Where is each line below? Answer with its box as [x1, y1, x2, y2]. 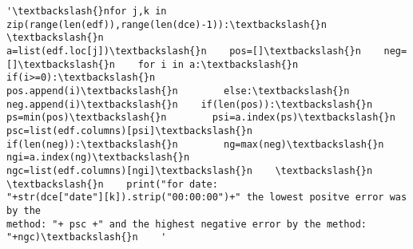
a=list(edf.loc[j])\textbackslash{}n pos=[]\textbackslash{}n [6, 45, 361, 57]
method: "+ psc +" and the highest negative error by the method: [6, 218, 367, 230]
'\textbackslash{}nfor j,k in [6, 6, 167, 17]
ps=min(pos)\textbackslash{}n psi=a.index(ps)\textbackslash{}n [6, 112, 395, 124]
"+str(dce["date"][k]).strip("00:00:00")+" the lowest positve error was [6, 192, 407, 204]
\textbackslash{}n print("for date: [6, 178, 218, 190]
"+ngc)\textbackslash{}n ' [6, 231, 167, 243]
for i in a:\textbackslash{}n [137, 58, 299, 70]
